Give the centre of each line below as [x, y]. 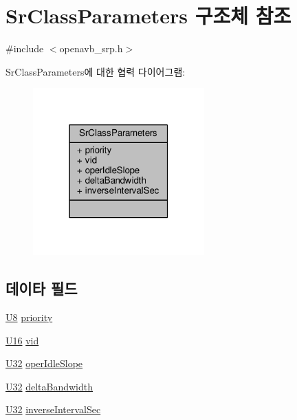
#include [25, 48]
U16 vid [22, 340]
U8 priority [29, 317]
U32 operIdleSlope [44, 363]
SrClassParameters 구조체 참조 [148, 15]
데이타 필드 [42, 288]
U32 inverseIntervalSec [53, 409]
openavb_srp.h [91, 48]
